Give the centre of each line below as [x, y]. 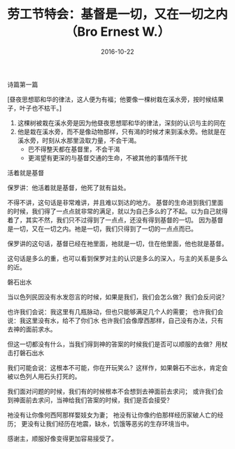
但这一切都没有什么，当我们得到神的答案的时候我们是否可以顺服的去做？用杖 [117, 344]
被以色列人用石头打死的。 [44, 376]
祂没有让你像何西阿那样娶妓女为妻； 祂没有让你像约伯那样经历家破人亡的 [112, 415]
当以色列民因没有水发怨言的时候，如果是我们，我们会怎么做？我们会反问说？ [117, 297]
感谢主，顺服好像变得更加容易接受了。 [62, 439]
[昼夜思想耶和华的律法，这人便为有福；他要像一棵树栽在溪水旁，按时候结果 [116, 99]
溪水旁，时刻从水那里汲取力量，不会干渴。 [79, 140]
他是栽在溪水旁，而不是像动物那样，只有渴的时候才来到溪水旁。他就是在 [121, 131]
